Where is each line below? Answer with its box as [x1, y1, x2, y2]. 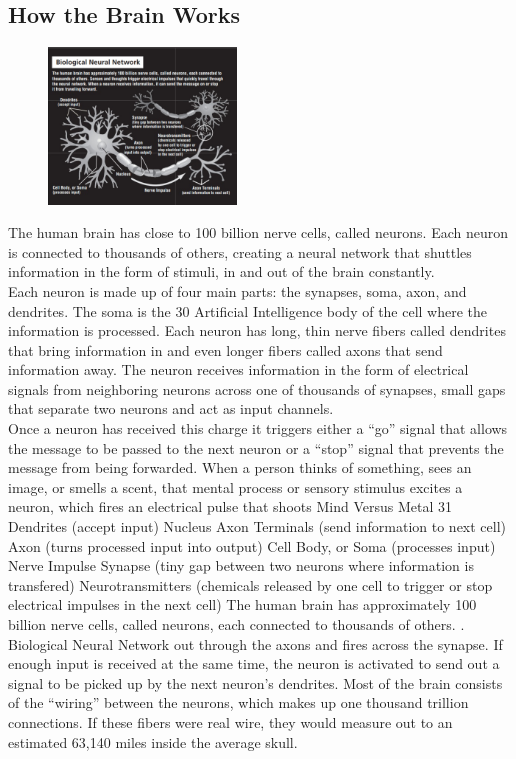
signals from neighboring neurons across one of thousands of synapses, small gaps [8, 378, 506, 399]
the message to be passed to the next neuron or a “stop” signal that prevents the [8, 437, 504, 458]
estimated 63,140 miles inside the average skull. [8, 731, 298, 752]
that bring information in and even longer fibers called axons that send [8, 339, 443, 360]
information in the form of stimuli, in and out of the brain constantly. [8, 261, 435, 282]
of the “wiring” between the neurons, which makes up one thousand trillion [8, 692, 469, 713]
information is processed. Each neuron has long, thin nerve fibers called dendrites [8, 320, 506, 341]
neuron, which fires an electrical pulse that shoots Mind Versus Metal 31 [8, 496, 452, 517]
